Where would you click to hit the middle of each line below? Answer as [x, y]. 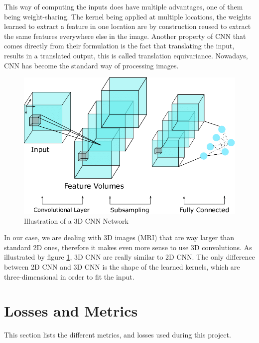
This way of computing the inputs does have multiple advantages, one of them [124, 6]
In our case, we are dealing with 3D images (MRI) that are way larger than [119, 237]
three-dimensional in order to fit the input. [69, 276]
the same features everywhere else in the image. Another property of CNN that [125, 36]
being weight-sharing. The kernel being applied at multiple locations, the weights [128, 16]
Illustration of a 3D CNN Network [76, 220]
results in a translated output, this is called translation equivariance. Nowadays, [126, 55]
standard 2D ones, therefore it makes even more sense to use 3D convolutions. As [128, 247]
